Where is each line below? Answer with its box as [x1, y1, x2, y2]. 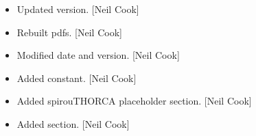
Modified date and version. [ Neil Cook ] [16, 48, 180, 62]
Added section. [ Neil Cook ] [16, 116, 130, 131]
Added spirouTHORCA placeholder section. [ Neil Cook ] [16, 94, 252, 108]
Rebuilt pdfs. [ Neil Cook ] [16, 25, 122, 39]
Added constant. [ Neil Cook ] [16, 70, 137, 85]
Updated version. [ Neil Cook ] [16, 2, 139, 16]
